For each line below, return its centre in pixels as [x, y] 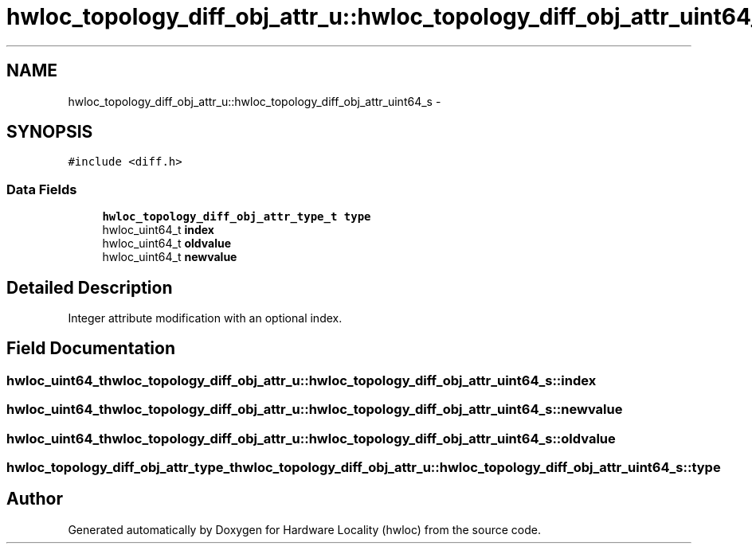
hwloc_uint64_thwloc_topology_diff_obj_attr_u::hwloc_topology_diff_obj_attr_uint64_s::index [302, 380]
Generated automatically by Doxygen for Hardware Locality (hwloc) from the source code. [304, 529]
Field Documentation [91, 349]
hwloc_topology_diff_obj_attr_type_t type [237, 217]
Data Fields [42, 189]
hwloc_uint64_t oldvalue [167, 244]
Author [35, 499]
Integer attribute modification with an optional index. [205, 318]
